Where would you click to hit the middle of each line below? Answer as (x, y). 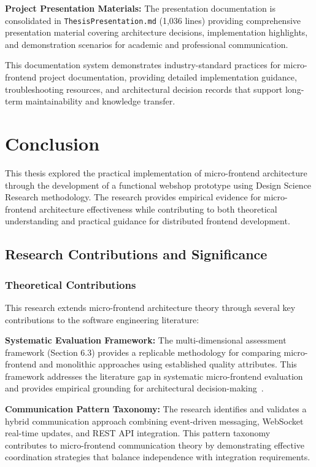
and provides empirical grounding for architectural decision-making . (134, 388)
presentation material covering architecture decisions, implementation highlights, (156, 32)
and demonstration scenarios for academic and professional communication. (147, 44)
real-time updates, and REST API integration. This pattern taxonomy (138, 433)
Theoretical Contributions (71, 284)
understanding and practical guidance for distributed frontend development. (148, 221)
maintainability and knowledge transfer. (100, 101)
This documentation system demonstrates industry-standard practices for (143, 65)
